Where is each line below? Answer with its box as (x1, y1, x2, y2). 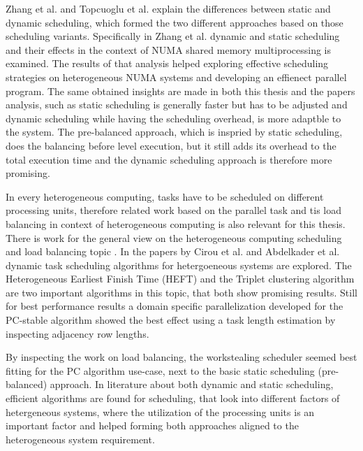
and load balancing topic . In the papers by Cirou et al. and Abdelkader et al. (6, 244, 340, 259)
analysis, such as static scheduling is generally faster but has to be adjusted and (6, 97, 348, 112)
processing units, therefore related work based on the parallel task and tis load (6, 203, 341, 217)
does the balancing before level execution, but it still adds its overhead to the (6, 138, 336, 152)
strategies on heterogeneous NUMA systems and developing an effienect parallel (6, 69, 347, 84)
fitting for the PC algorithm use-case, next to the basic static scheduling (6, 363, 315, 378)
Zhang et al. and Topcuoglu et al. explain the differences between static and (6, 1, 331, 15)
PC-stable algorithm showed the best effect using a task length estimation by (6, 313, 336, 327)
